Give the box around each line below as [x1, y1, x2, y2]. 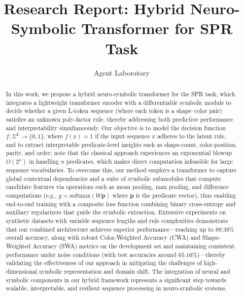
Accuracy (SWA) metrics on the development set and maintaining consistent [32, 242, 235, 250]
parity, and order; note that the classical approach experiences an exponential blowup [6, 149, 232, 157]
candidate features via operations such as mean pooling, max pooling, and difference [6, 182, 229, 191]
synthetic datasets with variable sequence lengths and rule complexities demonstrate [6, 216, 228, 225]
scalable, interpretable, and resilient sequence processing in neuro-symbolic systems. [6, 284, 227, 292]
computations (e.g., [6, 191, 57, 200]
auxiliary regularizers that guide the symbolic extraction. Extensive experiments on [6, 208, 226, 216]
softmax [70, 193, 91, 199]
